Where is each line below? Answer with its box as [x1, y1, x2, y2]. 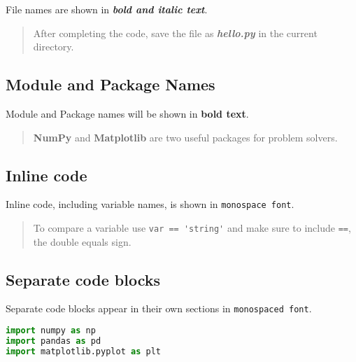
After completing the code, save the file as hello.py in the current [33, 25, 318, 40]
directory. [33, 39, 74, 54]
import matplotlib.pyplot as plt [6, 346, 161, 356]
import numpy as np [6, 326, 96, 336]
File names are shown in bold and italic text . [6, 2, 208, 16]
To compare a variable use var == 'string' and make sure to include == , [33, 221, 351, 235]
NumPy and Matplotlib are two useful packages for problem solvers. [33, 130, 338, 144]
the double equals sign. [33, 234, 131, 249]
